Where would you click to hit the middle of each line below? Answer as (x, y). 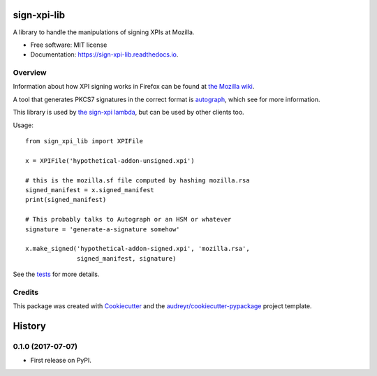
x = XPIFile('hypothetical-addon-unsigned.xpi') (110, 160)
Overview (30, 73)
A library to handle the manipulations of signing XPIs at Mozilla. (104, 32)
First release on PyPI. (61, 361)
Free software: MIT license (69, 45)
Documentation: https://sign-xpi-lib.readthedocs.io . (104, 55)
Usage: (23, 125)
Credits (25, 292)
